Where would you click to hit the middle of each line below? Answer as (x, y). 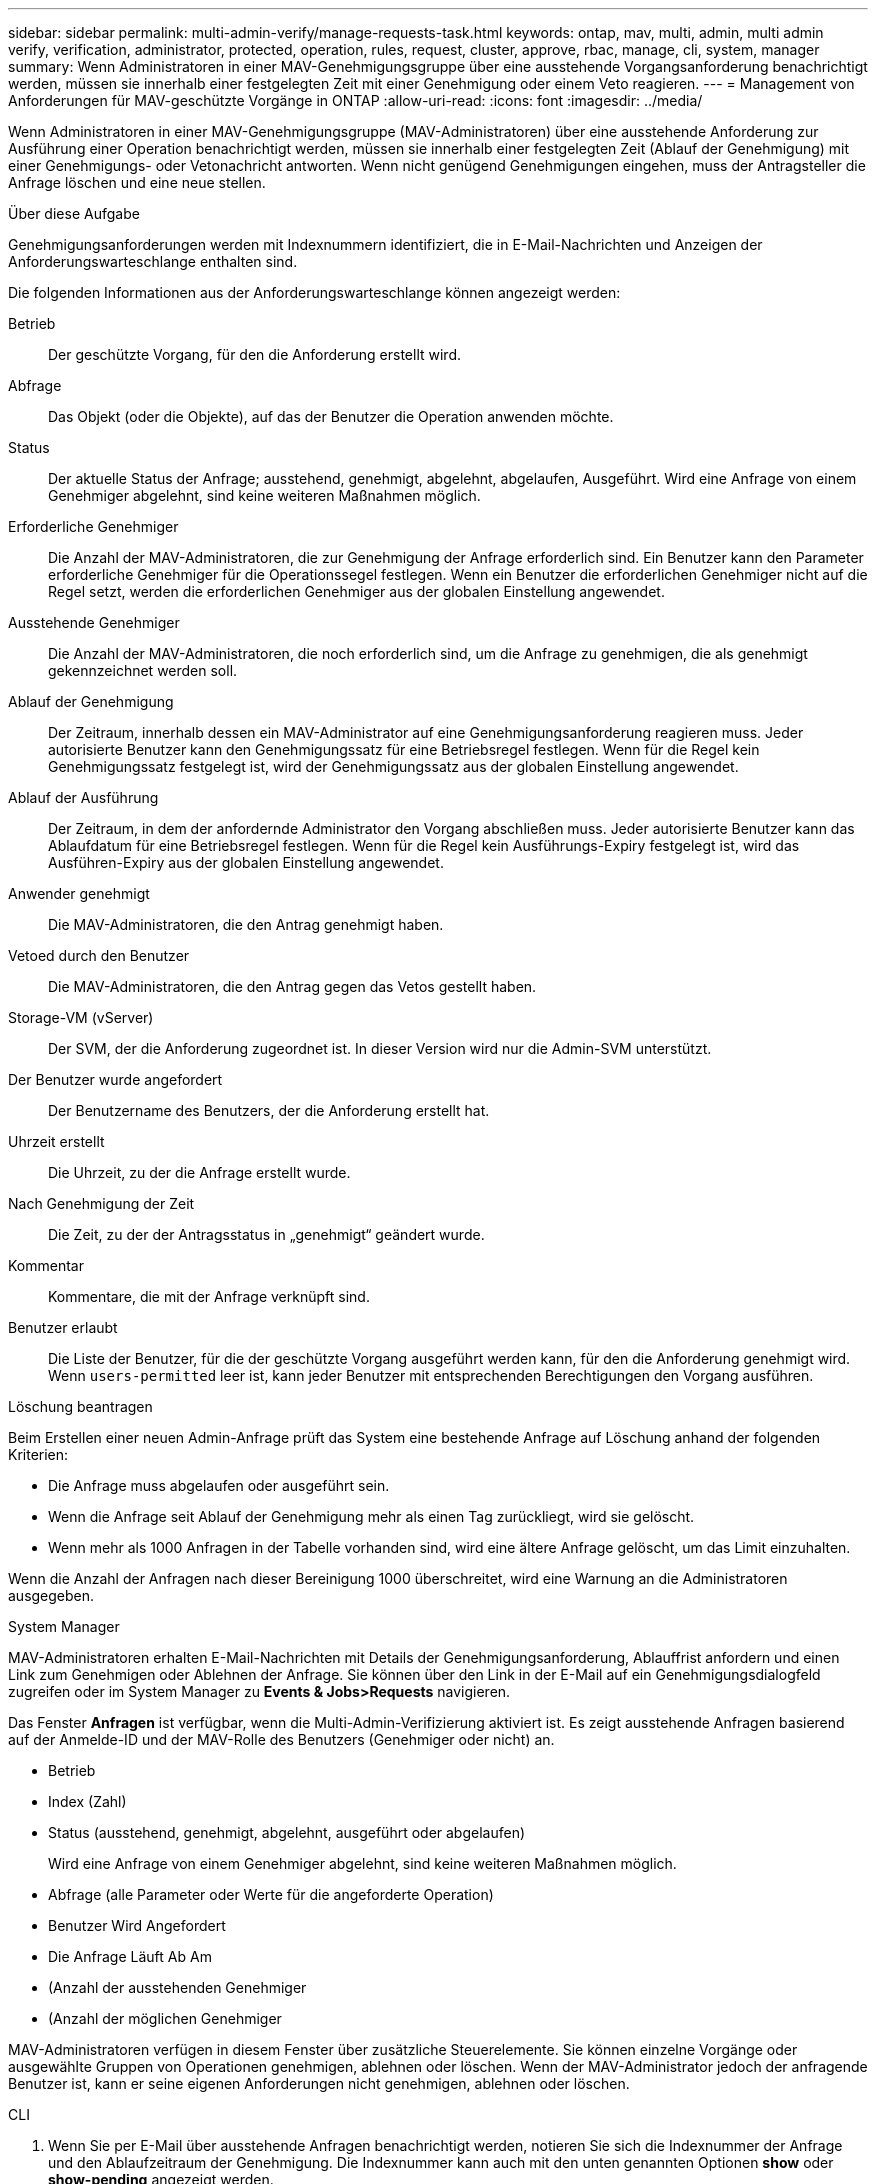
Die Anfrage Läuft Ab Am (130, 1956)
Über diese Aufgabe (74, 213)
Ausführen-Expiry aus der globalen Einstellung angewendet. (246, 862)
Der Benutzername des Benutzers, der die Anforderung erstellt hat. (269, 1110)
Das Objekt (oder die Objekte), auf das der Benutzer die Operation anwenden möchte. (331, 416)
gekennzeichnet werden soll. (143, 670)
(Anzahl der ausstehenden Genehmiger (177, 1987)
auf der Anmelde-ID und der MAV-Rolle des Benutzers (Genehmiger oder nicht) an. (281, 1739)
